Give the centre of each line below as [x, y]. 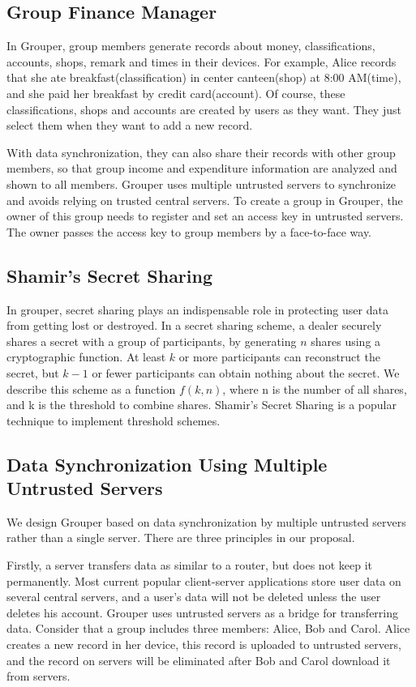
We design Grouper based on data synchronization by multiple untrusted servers [206, 521]
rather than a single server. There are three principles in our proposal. [181, 538]
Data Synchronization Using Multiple [167, 464]
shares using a [346, 341]
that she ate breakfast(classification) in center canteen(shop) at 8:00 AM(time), [204, 77]
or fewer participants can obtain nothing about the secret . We [246, 372]
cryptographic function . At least [86, 357]
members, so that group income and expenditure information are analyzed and [202, 168]
